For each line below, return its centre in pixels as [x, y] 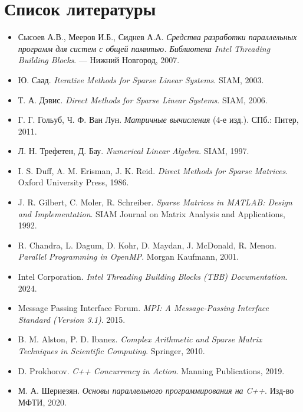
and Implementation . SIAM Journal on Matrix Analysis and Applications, [151, 213]
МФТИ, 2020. [42, 402]
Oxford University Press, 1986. [73, 182]
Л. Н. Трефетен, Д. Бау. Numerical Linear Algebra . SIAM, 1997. [134, 151]
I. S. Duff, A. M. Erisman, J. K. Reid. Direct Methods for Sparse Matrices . [153, 170]
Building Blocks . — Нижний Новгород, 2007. [99, 60]
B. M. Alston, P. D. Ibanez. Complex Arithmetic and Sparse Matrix [140, 339]
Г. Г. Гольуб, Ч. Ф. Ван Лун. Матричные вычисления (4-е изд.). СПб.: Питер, [158, 120]
